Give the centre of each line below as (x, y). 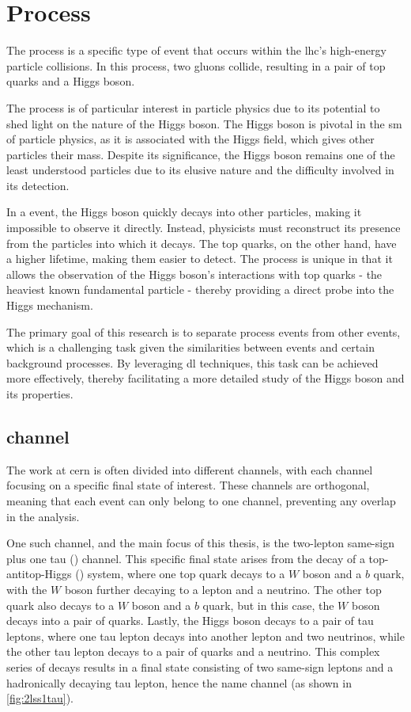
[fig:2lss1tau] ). (40, 698)
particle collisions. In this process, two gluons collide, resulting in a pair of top (196, 65)
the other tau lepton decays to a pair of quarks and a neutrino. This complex (193, 651)
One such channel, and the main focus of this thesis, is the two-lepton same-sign (200, 543)
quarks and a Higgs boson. (71, 81)
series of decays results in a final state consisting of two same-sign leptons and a (200, 666)
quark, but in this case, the (268, 605)
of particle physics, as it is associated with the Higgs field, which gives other (190, 139)
